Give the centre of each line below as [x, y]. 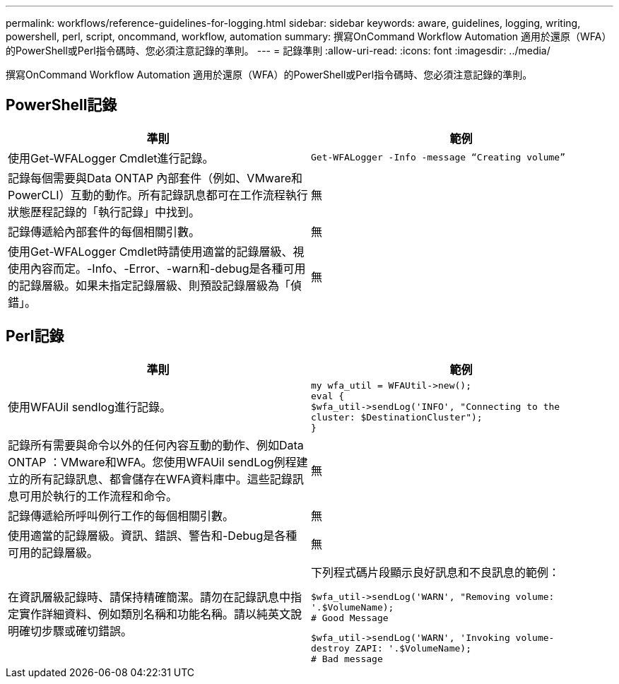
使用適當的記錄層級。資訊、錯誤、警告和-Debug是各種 [153, 535]
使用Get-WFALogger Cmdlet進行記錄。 [111, 158]
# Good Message [350, 618]
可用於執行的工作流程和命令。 [99, 496]
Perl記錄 [35, 336]
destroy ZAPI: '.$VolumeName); [391, 648]
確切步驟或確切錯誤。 [76, 631]
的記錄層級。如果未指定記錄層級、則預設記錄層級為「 [149, 285]
